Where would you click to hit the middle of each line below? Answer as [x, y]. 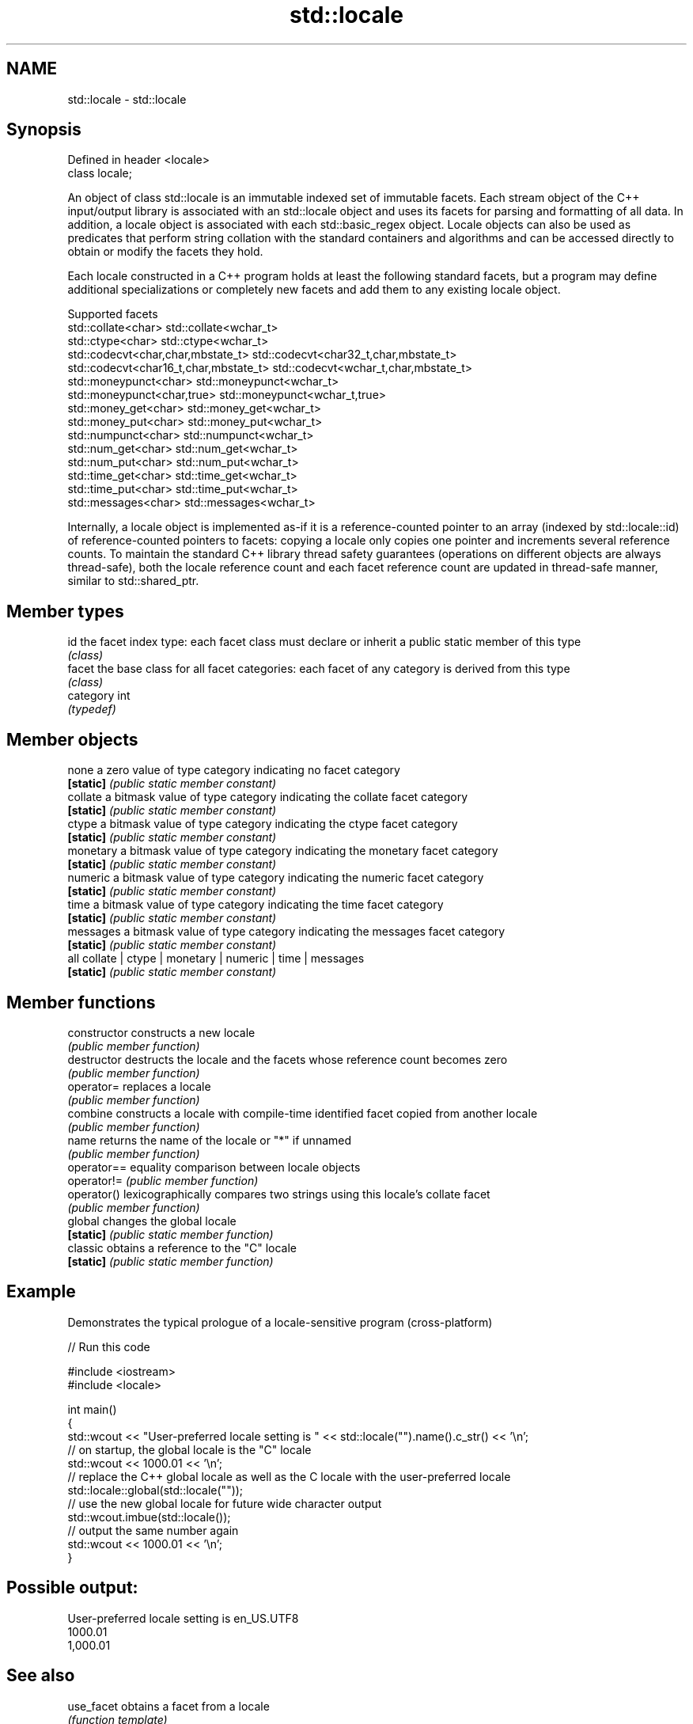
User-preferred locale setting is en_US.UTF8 [183, 1618]
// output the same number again [153, 1530]
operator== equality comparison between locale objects [214, 1167]
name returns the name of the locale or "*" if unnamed [210, 1140]
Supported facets [113, 314]
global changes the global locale [152, 1221]
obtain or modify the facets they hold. [165, 252]
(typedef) [92, 709]
